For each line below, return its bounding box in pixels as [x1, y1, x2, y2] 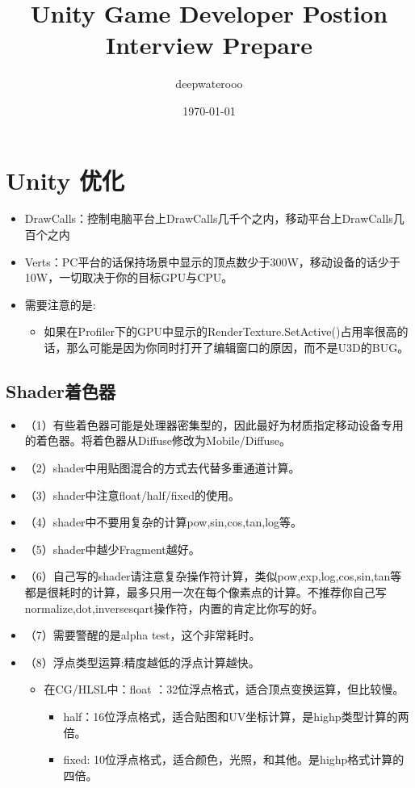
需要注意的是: [24, 295, 96, 312]
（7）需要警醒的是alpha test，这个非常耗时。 [24, 627, 261, 643]
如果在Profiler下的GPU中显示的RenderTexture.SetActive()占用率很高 [44, 323, 397, 340]
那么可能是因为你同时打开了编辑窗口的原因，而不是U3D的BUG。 [66, 339, 409, 355]
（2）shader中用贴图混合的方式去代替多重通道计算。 [24, 459, 300, 476]
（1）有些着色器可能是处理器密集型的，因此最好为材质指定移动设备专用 [24, 416, 404, 433]
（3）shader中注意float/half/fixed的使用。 [24, 486, 240, 503]
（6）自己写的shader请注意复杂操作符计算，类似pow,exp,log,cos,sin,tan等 [24, 568, 402, 585]
